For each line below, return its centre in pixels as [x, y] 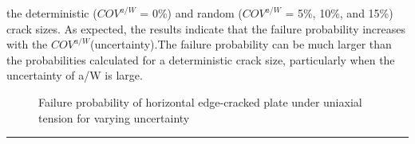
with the [27, 44]
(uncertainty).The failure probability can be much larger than [241, 44]
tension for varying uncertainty [114, 117]
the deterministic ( [52, 13]
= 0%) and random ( [191, 13]
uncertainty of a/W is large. [75, 75]
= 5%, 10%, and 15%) [339, 13]
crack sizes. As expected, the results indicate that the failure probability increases [206, 28]
